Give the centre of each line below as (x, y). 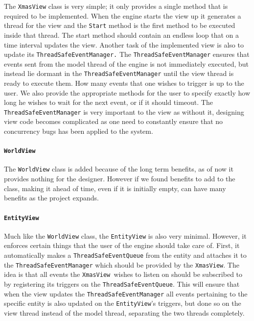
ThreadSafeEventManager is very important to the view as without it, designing (124, 111)
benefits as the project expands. (51, 198)
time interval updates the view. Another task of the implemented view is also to (124, 44)
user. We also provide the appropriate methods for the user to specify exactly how (127, 92)
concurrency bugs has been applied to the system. (79, 131)
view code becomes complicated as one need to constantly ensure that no (114, 121)
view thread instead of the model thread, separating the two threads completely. (124, 312)
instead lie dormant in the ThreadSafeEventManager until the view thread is (119, 73)
